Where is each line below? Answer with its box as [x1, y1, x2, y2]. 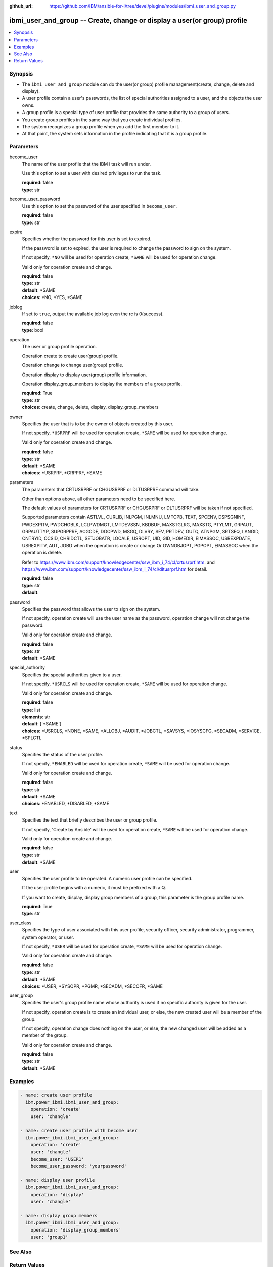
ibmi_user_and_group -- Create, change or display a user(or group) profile [9, 16, 248, 25]
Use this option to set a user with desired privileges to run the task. [22, 170, 162, 176]
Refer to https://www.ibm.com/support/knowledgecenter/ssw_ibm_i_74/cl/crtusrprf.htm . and [22, 559, 215, 565]
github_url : [9, 3, 33, 9]
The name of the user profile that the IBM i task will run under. [22, 161, 151, 167]
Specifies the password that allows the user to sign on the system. [22, 606, 160, 612]
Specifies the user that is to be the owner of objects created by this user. [22, 421, 174, 427]
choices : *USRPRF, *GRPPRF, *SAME [22, 470, 102, 476]
